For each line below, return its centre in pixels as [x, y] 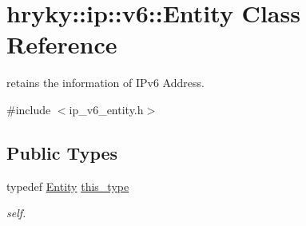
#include [29, 109]
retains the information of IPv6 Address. [105, 83]
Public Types [62, 152]
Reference [62, 44]
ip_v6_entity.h [106, 109]
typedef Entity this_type [68, 186]
